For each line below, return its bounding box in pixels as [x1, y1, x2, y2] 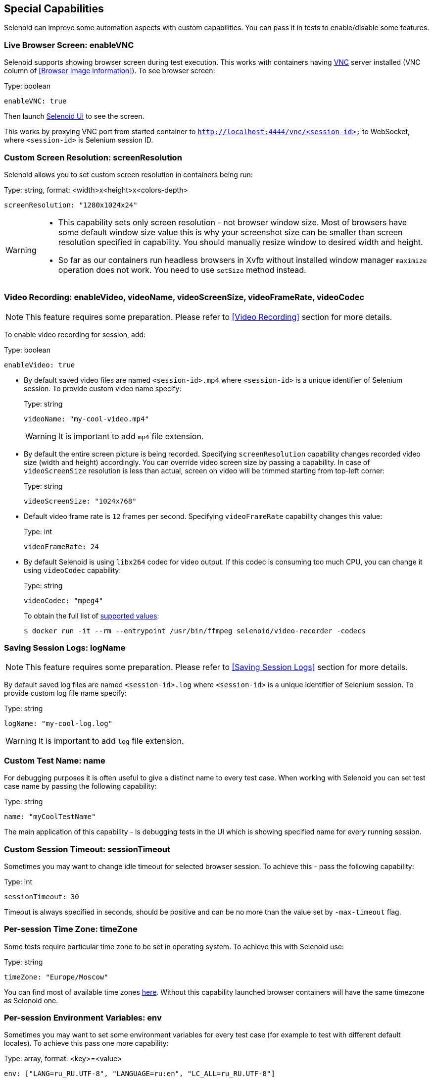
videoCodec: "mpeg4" [24, 596, 103, 605]
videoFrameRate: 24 [24, 542, 99, 551]
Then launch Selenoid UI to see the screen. [4, 112, 144, 121]
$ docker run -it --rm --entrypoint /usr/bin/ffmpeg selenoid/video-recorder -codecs [24, 626, 366, 635]
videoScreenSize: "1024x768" [24, 497, 137, 505]
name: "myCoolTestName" [4, 813, 96, 821]
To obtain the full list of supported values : [24, 611, 159, 620]
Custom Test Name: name [4, 755, 105, 766]
